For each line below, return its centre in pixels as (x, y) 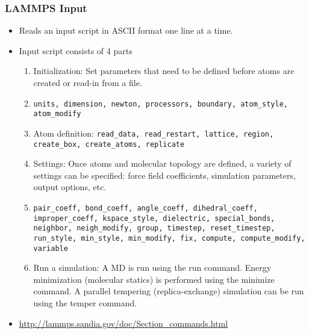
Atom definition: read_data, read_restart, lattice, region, (154, 133)
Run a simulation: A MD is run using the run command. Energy (152, 268)
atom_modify (57, 114)
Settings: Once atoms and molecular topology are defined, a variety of (162, 163)
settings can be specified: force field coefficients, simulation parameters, (164, 175)
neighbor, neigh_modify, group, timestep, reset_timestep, (154, 228)
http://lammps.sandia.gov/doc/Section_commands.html (123, 323)
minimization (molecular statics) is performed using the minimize (154, 279)
